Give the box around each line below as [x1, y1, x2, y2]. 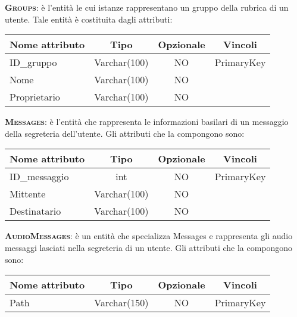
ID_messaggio [10, 170, 69, 184]
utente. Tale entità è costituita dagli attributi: [5, 12, 173, 25]
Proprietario [10, 90, 60, 104]
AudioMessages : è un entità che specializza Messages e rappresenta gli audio [5, 230, 293, 242]
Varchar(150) [94, 296, 149, 310]
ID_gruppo [10, 55, 57, 70]
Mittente [10, 187, 46, 201]
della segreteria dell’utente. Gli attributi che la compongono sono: [5, 127, 245, 139]
